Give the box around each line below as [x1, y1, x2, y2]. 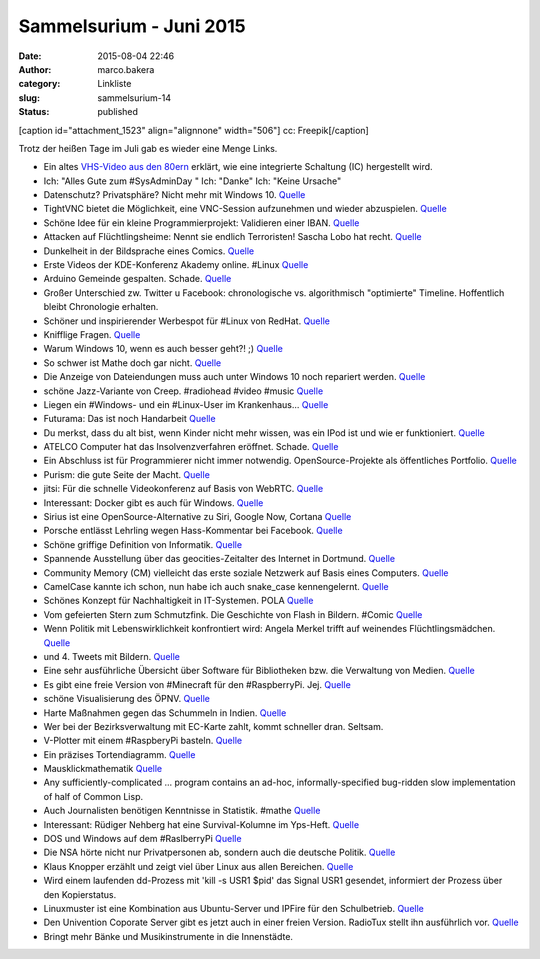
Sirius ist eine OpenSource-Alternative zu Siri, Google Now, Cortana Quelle [43, 511, 352, 523]
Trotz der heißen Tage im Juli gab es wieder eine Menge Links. [18, 142, 278, 154]
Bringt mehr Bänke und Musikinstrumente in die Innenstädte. [43, 930, 294, 942]
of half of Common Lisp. [43, 790, 144, 802]
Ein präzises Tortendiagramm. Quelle [43, 748, 196, 760]
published [97, 106, 139, 118]
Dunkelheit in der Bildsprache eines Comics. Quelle [43, 245, 255, 257]
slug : [18, 91, 40, 104]
